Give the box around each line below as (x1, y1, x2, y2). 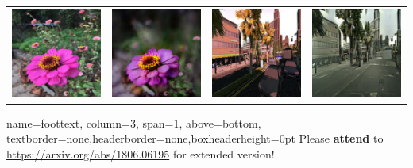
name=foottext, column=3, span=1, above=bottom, (6, 114, 261, 131)
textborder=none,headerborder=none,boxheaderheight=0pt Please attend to (6, 130, 384, 147)
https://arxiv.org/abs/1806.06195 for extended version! (6, 146, 275, 162)
